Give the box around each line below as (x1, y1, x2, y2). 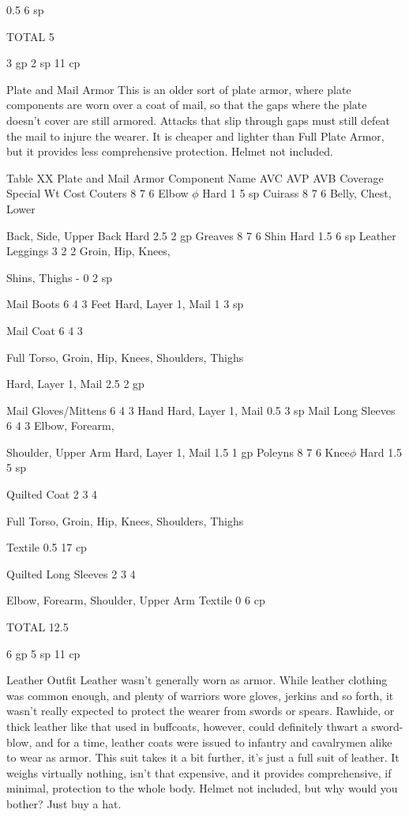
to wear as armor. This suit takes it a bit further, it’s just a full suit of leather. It (6, 749, 400, 766)
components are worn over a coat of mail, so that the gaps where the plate (6, 96, 367, 113)
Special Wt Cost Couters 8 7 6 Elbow (6, 185, 189, 201)
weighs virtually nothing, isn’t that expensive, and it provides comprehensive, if (6, 764, 392, 781)
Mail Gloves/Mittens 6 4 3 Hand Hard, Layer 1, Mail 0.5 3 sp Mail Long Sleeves (6, 401, 396, 418)
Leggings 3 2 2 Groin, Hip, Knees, (6, 243, 171, 259)
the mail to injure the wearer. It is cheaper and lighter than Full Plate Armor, (6, 127, 385, 144)
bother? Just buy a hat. (6, 795, 122, 811)
